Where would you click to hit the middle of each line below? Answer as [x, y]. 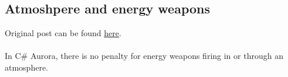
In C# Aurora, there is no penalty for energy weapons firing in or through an [144, 56]
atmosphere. [27, 67]
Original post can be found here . [63, 33]
